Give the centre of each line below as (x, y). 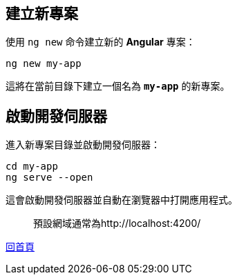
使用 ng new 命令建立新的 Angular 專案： (101, 42)
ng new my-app (44, 64)
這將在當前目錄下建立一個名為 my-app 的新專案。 (118, 86)
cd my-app (32, 167)
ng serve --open (49, 178)
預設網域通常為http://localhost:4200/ (117, 223)
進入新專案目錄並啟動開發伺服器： (83, 145)
